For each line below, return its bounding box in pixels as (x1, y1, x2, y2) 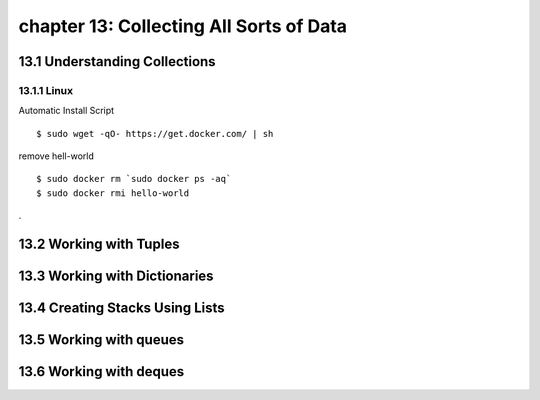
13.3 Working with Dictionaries (18, 268, 214, 285)
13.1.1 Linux (18, 83, 74, 97)
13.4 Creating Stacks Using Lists (18, 300, 225, 317)
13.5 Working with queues (18, 331, 185, 349)
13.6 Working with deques (18, 363, 185, 380)
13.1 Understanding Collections (18, 53, 216, 70)
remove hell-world (18, 150, 94, 162)
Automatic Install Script (18, 105, 115, 117)
